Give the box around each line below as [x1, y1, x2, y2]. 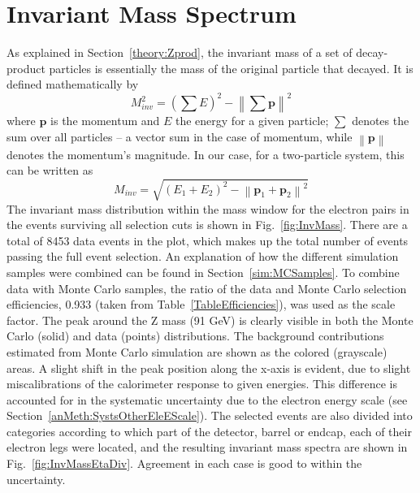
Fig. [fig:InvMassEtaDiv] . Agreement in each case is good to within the [6, 455, 362, 472]
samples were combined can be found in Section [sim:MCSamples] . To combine [6, 263, 400, 280]
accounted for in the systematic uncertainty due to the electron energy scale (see [6, 391, 408, 408]
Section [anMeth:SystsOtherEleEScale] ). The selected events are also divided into [6, 407, 413, 424]
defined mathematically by [6, 76, 139, 93]
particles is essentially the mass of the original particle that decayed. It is [49, 59, 414, 76]
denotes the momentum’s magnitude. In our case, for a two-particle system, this [6, 145, 405, 162]
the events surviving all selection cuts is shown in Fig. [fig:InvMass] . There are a [6, 216, 408, 233]
